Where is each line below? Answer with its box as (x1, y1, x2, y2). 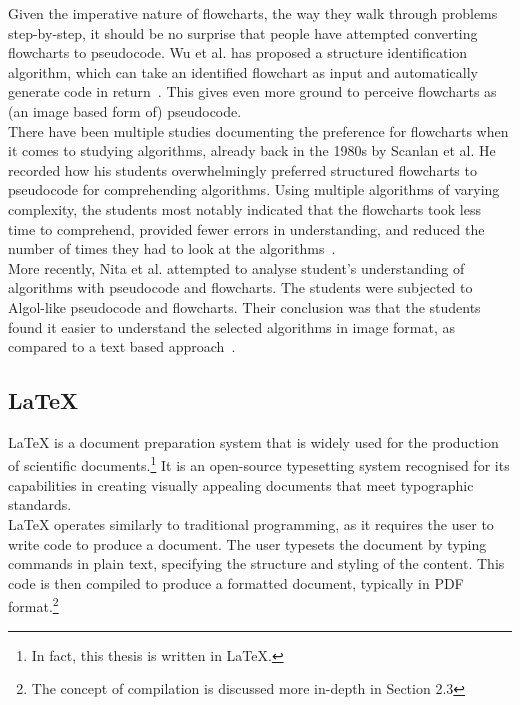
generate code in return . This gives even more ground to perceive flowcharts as (8, 81, 497, 102)
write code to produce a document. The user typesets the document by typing (8, 533, 487, 554)
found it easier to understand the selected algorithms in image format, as (8, 316, 455, 337)
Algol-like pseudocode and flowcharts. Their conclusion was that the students (8, 296, 481, 317)
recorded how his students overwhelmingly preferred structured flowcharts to (8, 159, 477, 180)
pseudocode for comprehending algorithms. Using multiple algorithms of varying (8, 179, 500, 200)
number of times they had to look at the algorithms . (8, 238, 336, 259)
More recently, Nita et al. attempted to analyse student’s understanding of (8, 257, 465, 278)
